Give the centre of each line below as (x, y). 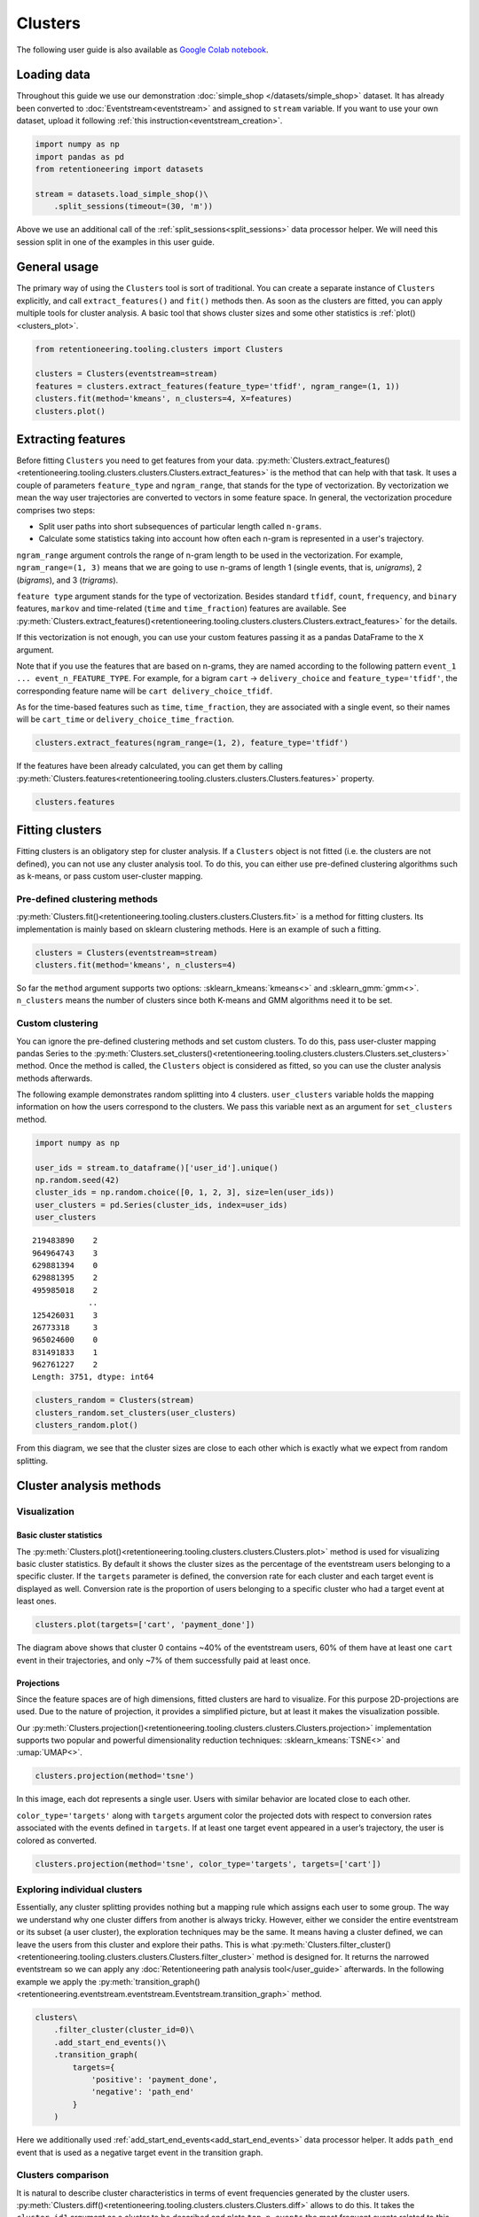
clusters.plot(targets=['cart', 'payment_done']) (145, 1625)
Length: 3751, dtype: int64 (93, 1377)
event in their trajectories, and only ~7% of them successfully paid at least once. (163, 1660)
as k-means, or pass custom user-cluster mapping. (110, 876)
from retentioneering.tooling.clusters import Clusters (159, 349)
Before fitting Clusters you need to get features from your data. (135, 460)
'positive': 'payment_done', (154, 2080)
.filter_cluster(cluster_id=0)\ (124, 2030)
